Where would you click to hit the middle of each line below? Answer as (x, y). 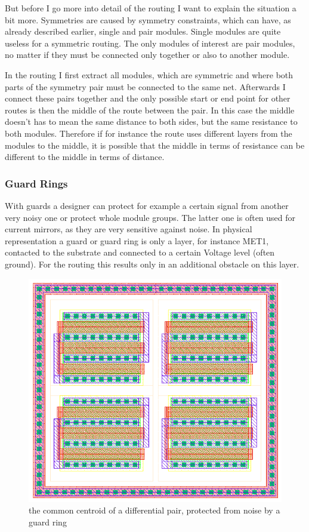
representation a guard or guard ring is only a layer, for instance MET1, (137, 240)
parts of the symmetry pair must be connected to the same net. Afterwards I (145, 86)
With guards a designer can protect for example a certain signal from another (147, 205)
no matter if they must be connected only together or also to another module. (147, 55)
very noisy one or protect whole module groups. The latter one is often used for (150, 217)
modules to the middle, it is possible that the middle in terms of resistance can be (155, 145)
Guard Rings (36, 183)
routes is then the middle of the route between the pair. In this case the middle (150, 110)
